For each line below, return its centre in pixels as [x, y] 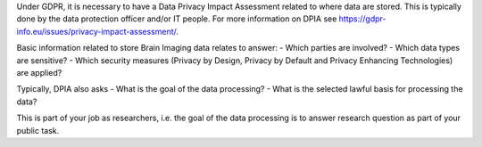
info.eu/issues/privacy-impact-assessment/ [96, 31]
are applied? [39, 72]
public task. [38, 130]
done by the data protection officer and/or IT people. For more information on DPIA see [177, 19]
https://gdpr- [362, 19]
